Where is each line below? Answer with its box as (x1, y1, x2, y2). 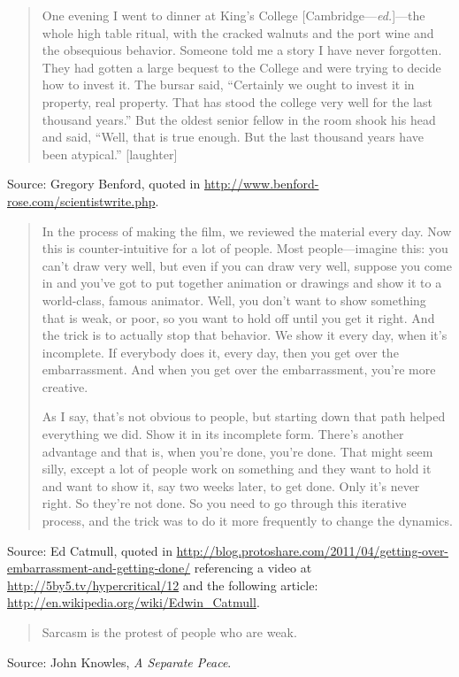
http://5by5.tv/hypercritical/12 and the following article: (7, 575, 318, 594)
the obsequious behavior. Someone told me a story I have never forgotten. (42, 41, 442, 59)
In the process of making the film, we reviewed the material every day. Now (42, 221, 452, 240)
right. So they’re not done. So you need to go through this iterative (42, 494, 407, 512)
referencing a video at (194, 558, 312, 577)
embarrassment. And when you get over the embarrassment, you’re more (42, 360, 436, 379)
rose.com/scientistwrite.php (7, 191, 156, 210)
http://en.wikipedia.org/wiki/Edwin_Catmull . (7, 593, 260, 612)
